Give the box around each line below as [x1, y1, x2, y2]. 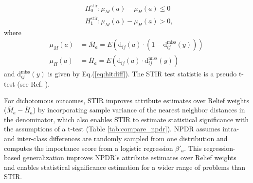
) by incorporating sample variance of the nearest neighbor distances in [33, 105, 245, 115]
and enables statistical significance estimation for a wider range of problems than [4, 162, 246, 172]
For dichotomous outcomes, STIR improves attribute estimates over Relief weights [4, 95, 249, 105]
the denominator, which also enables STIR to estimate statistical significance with [4, 114, 249, 124]
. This [184, 143, 202, 153]
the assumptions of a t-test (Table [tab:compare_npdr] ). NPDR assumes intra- [4, 124, 239, 134]
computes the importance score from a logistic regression [4, 143, 173, 153]
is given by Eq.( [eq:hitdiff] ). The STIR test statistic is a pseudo [48, 69, 237, 79]
